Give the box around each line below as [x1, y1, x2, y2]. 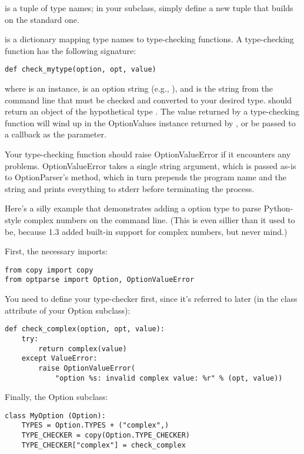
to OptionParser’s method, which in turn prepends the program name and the [5, 171, 287, 183]
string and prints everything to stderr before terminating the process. [5, 182, 255, 194]
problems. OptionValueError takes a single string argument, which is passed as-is [5, 159, 296, 171]
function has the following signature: [5, 44, 136, 56]
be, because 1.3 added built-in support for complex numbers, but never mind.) [5, 225, 288, 237]
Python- [263, 202, 293, 214]
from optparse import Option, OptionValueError [5, 275, 195, 284]
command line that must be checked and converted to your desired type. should [5, 93, 292, 106]
